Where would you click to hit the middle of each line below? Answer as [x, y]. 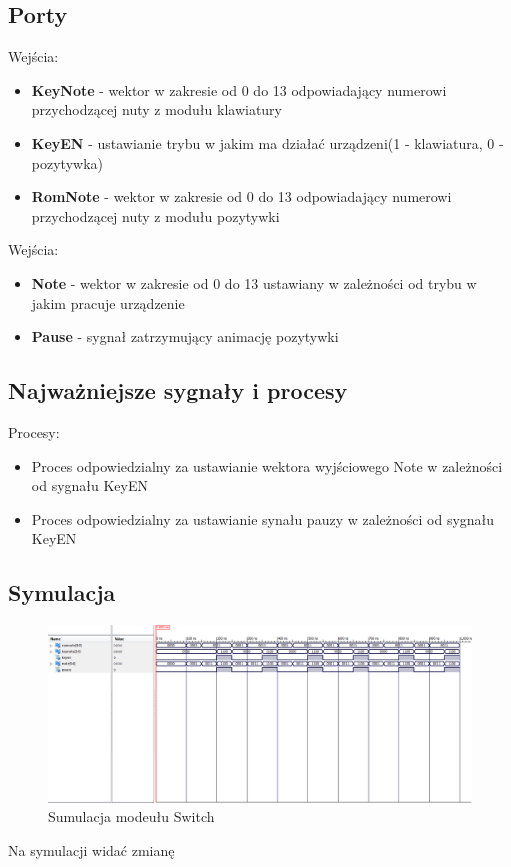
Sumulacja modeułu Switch [131, 816]
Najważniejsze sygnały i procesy [178, 390]
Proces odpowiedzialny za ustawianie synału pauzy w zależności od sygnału [263, 518]
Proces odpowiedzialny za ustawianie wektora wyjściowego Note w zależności [267, 465]
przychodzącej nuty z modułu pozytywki [155, 215]
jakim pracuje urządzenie [108, 302]
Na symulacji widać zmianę [91, 849]
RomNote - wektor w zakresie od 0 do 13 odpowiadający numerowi [241, 196]
